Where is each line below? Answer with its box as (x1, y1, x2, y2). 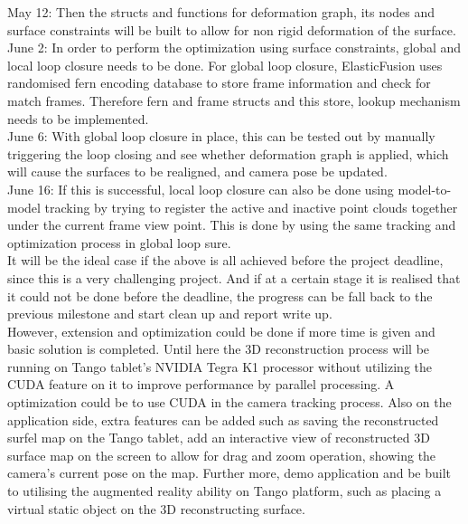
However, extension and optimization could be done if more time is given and (7, 321, 435, 340)
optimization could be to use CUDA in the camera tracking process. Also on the (7, 393, 452, 412)
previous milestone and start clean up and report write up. (7, 304, 332, 323)
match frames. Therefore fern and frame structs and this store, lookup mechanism (7, 91, 461, 110)
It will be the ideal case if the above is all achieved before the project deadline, (7, 251, 444, 270)
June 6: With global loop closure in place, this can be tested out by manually (7, 127, 435, 146)
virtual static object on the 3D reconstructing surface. (7, 499, 305, 518)
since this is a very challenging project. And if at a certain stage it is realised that (7, 268, 461, 287)
